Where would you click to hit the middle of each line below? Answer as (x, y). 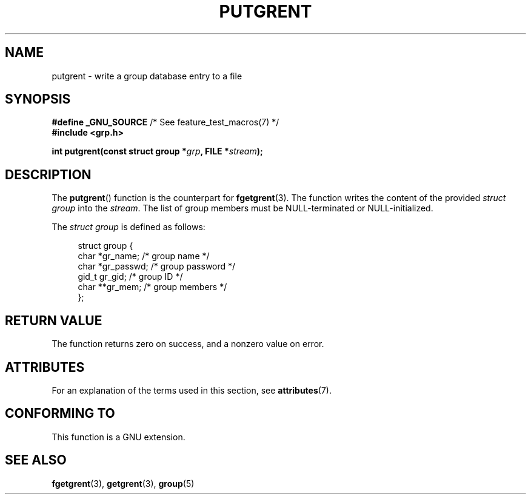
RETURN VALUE (54, 320)
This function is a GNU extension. (119, 437)
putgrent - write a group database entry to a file (147, 76)
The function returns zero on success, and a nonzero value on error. (188, 344)
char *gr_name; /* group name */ (144, 256)
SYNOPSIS (38, 99)
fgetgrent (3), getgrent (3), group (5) (123, 483)
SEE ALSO (36, 460)
